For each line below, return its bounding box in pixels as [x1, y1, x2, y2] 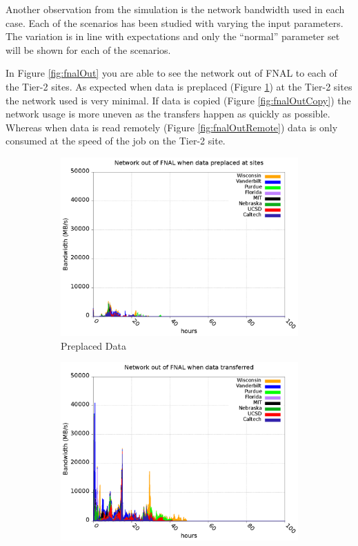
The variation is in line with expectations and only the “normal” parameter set [6, 29, 340, 44]
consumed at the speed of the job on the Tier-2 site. [6, 133, 226, 148]
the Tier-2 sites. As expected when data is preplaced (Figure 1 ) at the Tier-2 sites [6, 79, 352, 93]
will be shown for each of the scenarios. [6, 42, 171, 57]
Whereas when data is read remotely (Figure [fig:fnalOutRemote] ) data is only [6, 120, 338, 134]
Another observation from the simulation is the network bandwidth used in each [6, 2, 345, 16]
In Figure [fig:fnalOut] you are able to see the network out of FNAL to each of [6, 66, 337, 80]
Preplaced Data [61, 338, 126, 352]
